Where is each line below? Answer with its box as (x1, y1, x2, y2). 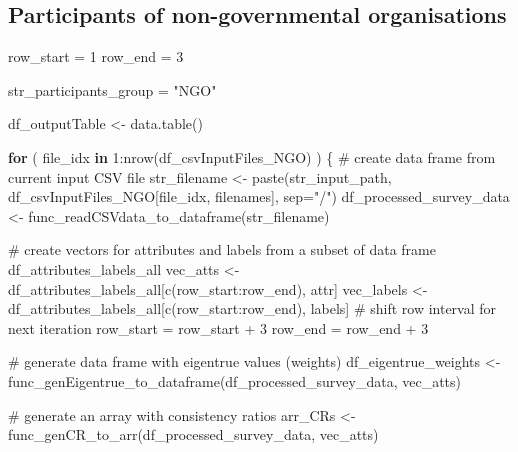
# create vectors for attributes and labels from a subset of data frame (8, 239, 436, 260)
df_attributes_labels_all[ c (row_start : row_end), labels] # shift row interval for (8, 298, 497, 319)
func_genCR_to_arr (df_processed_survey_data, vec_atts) (8, 424, 379, 445)
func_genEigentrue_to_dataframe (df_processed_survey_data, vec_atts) (8, 370, 461, 391)
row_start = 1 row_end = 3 (8, 46, 184, 67)
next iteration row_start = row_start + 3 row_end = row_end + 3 (8, 317, 429, 338)
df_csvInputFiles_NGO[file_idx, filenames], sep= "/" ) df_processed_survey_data (8, 186, 510, 207)
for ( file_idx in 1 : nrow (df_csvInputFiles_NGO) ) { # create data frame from (8, 146, 496, 167)
